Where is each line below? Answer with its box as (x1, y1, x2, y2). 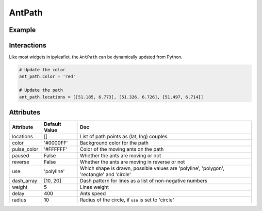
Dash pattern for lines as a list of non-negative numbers (80, 178, 208, 184)
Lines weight (80, 184, 109, 191)
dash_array (12, 178, 37, 184)
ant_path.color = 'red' (19, 74, 76, 80)
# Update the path (19, 87, 63, 93)
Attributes (9, 108, 41, 116)
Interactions (9, 41, 47, 49)
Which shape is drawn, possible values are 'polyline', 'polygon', (80, 165, 225, 172)
